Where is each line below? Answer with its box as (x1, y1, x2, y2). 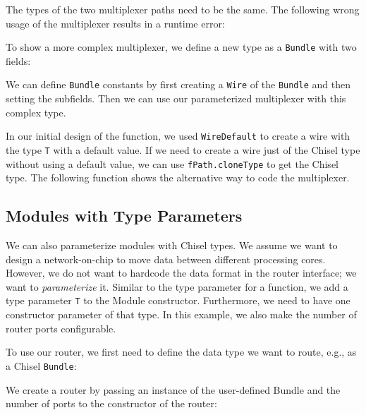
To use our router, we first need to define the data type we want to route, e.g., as (6, 344, 357, 359)
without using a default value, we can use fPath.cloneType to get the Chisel (6, 156, 338, 171)
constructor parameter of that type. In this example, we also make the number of (6, 307, 357, 322)
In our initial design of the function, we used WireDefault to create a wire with (6, 128, 350, 143)
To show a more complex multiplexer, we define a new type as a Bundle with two (6, 40, 357, 54)
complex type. (6, 104, 66, 119)
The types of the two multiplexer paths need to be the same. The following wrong (6, 2, 360, 16)
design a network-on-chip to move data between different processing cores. (6, 251, 326, 266)
